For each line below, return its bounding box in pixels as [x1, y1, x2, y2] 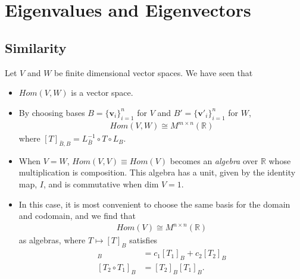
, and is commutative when [43, 178, 142, 190]
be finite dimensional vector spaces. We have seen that [54, 66, 253, 79]
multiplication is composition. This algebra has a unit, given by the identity [18, 166, 296, 178]
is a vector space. [71, 86, 133, 99]
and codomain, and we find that [18, 209, 136, 222]
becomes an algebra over [170, 154, 258, 167]
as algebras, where [18, 234, 86, 246]
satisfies [129, 234, 158, 246]
